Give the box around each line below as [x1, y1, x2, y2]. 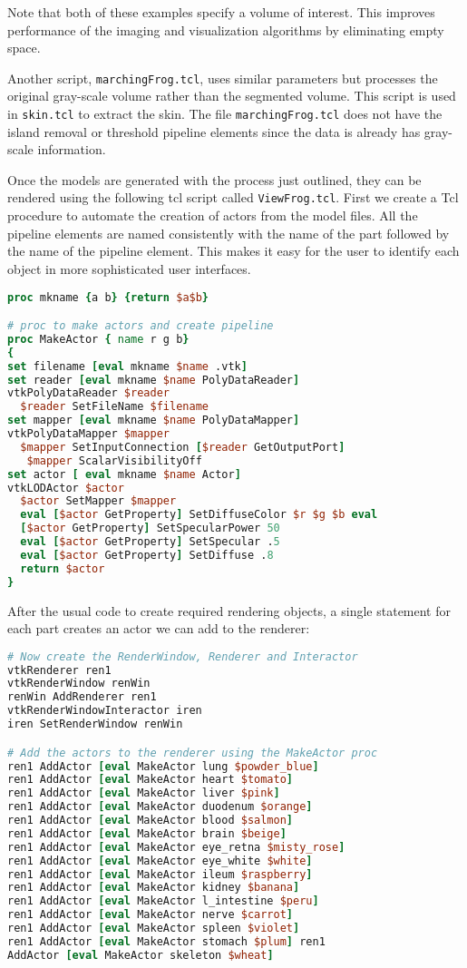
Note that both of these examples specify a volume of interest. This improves [7, 3, 435, 21]
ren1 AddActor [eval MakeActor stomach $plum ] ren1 [7, 934, 326, 948]
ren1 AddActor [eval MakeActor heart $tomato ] [7, 773, 294, 787]
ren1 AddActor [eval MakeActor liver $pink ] [7, 787, 280, 800]
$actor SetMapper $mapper [20, 494, 177, 508]
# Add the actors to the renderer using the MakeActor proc [7, 746, 378, 759]
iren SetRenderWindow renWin [7, 718, 183, 731]
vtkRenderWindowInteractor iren [7, 704, 202, 718]
